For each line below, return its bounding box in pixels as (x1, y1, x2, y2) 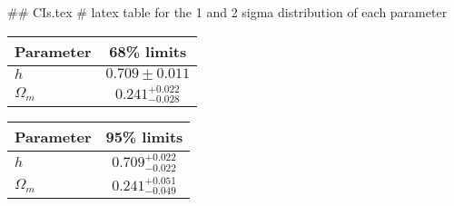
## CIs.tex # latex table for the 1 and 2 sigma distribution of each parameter (7, 3, 448, 21)
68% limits (109, 40, 187, 62)
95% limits (105, 126, 183, 148)
